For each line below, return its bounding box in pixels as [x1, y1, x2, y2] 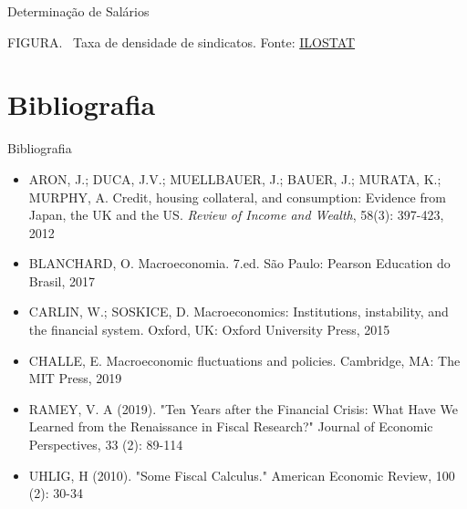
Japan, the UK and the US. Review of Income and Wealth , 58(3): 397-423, [28, 205, 444, 224]
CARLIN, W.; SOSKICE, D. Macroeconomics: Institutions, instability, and [28, 302, 449, 321]
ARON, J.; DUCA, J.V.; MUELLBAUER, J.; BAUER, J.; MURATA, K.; [28, 169, 441, 188]
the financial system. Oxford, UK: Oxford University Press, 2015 [28, 320, 390, 339]
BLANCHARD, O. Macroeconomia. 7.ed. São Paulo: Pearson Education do [28, 254, 451, 273]
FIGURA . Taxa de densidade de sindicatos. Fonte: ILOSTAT [7, 32, 356, 51]
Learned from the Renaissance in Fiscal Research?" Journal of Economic [28, 417, 433, 436]
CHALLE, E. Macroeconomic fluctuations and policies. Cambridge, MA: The [28, 350, 461, 369]
